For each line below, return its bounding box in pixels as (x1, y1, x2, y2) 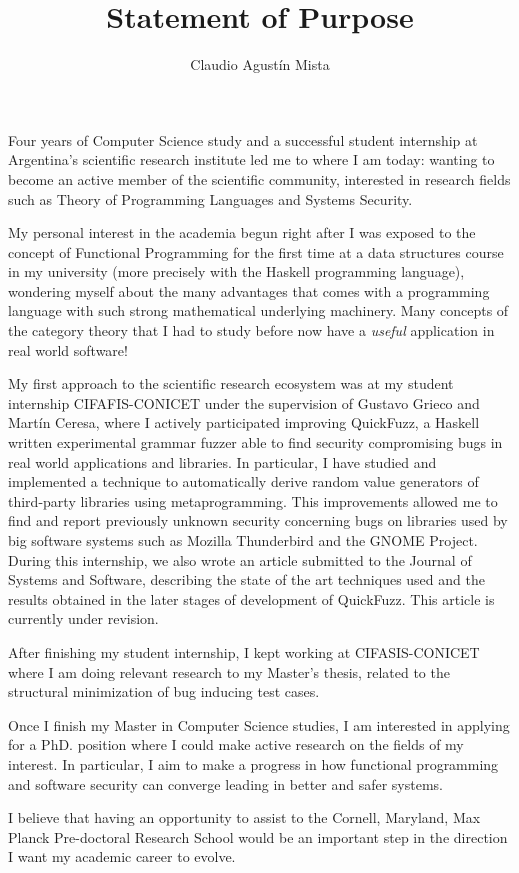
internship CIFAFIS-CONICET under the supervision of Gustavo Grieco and (8, 392, 480, 413)
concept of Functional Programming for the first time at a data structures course (8, 241, 504, 262)
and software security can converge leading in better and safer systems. (8, 773, 444, 794)
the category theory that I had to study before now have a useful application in (8, 320, 495, 341)
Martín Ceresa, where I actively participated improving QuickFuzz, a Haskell (8, 412, 480, 433)
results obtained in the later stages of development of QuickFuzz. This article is (8, 588, 495, 609)
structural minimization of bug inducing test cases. (8, 681, 320, 702)
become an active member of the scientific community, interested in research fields (8, 168, 511, 189)
